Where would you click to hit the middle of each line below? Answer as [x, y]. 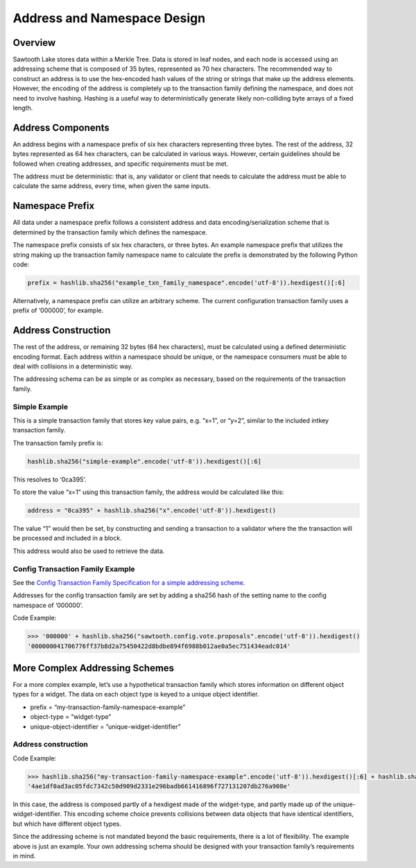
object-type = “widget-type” [71, 717]
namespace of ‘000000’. [48, 605]
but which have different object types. [67, 824]
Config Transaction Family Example [74, 569]
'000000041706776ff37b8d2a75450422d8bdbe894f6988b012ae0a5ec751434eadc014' [159, 646]
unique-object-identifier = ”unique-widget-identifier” [105, 726]
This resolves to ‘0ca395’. [50, 479]
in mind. [24, 856]
